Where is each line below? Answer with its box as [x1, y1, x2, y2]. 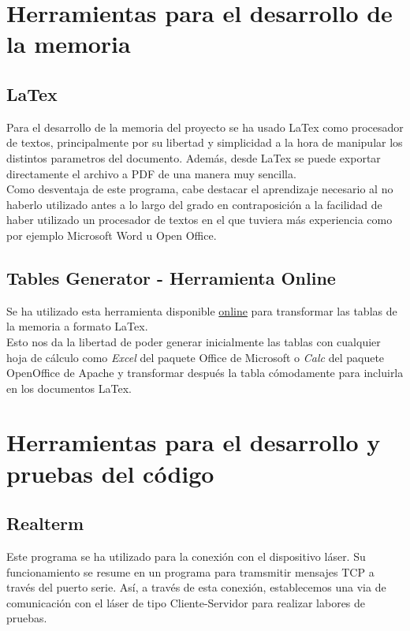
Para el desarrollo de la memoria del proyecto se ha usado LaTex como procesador [6, 118, 404, 135]
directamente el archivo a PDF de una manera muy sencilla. [6, 165, 296, 181]
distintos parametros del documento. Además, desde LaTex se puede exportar [6, 149, 381, 166]
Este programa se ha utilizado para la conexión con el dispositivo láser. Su [6, 548, 366, 565]
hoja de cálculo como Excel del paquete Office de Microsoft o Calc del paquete [6, 349, 385, 365]
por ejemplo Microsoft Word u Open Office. [6, 226, 217, 243]
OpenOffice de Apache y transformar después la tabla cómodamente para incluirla [6, 364, 404, 381]
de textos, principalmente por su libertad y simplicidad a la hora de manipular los [6, 134, 403, 151]
